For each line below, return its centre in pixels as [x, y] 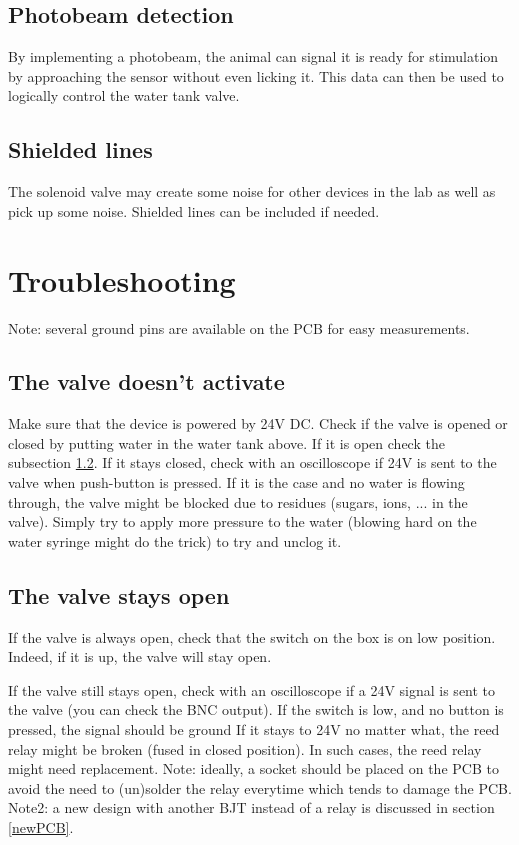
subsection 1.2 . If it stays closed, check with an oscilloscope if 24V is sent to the [252, 462]
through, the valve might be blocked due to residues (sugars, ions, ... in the [238, 501]
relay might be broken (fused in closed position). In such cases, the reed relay [245, 748]
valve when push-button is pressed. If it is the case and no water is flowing [236, 482]
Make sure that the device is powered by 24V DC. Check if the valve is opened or [258, 423]
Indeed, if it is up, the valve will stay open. [140, 656]
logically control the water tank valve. [124, 95]
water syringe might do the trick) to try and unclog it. [175, 540]
